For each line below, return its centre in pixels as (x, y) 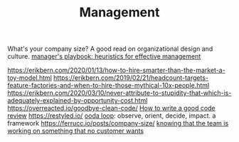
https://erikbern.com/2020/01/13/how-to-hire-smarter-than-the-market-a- (116, 70)
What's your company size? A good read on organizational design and (110, 49)
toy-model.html (30, 78)
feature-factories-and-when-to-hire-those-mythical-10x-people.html (108, 86)
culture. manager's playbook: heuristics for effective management (104, 56)
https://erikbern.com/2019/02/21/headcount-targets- (131, 78)
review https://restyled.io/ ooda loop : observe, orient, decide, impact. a (112, 116)
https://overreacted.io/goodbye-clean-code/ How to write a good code (111, 108)
